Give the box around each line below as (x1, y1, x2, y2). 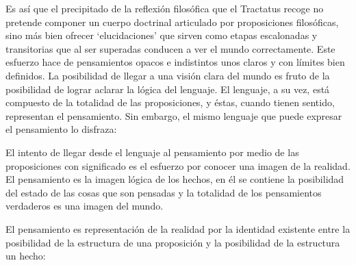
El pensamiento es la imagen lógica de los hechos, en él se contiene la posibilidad (5, 172, 344, 186)
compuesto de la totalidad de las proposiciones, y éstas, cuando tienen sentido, (5, 95, 335, 110)
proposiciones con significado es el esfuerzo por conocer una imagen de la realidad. (5, 158, 351, 173)
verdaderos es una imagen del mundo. (5, 199, 164, 213)
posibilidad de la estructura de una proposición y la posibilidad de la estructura (5, 235, 340, 249)
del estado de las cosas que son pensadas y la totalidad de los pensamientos (5, 185, 322, 199)
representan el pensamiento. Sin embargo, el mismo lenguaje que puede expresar (5, 108, 342, 123)
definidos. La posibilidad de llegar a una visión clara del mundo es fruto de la (5, 68, 330, 82)
